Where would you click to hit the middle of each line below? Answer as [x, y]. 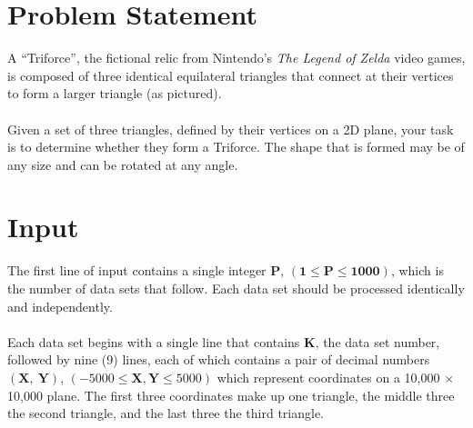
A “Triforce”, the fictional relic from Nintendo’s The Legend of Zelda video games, [236, 58]
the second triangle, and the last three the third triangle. [166, 413]
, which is [417, 270]
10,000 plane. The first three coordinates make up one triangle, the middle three [231, 395]
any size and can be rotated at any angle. [123, 164]
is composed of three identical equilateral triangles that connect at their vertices [231, 75]
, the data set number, [377, 341]
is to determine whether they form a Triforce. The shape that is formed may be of [236, 147]
